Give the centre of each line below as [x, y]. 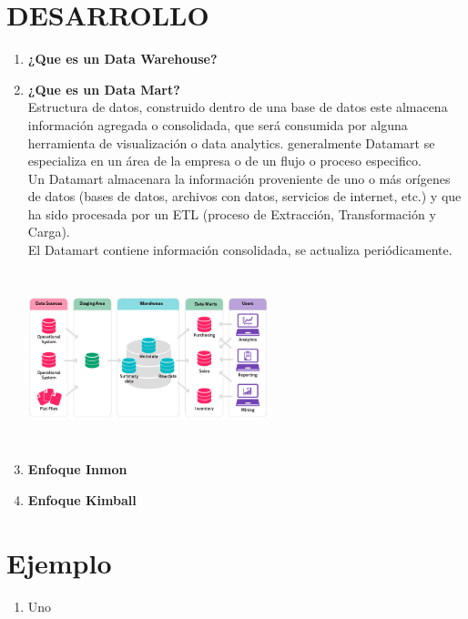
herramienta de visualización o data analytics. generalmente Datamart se [231, 142]
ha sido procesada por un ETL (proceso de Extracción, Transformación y [232, 213]
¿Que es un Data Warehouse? [122, 59]
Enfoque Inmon [77, 469]
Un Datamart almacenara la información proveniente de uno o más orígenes [239, 178]
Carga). [49, 232]
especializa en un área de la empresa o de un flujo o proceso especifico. [224, 161]
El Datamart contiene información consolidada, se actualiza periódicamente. [240, 250]
